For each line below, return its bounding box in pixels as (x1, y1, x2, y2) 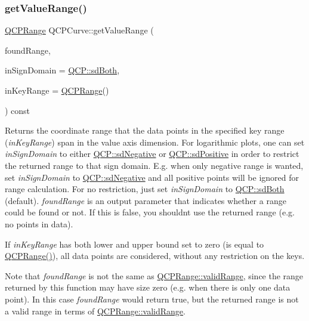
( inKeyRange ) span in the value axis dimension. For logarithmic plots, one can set (5, 135, 305, 148)
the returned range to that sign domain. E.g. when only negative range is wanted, (5, 159, 304, 171)
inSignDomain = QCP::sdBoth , (5, 64, 120, 76)
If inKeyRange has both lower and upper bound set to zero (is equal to (5, 237, 264, 250)
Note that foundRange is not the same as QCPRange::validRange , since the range (5, 269, 304, 282)
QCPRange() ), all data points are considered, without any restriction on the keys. (5, 249, 305, 262)
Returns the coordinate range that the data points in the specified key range (5, 124, 285, 137)
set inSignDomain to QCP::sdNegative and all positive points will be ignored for (5, 171, 299, 183)
